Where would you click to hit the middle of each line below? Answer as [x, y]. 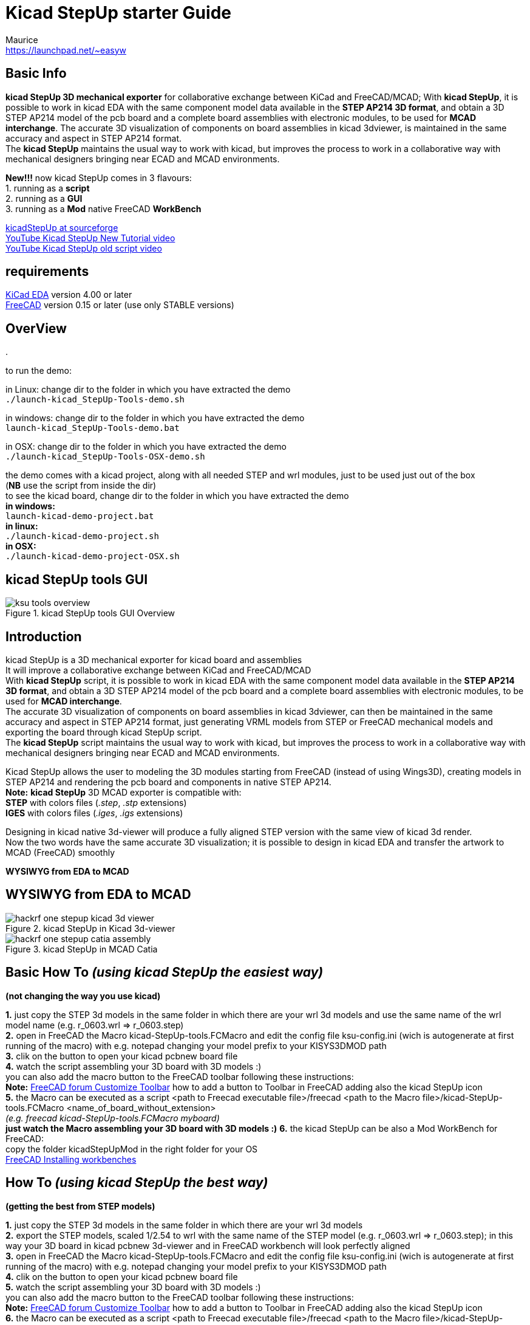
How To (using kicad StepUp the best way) [137, 1183]
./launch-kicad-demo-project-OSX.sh [93, 556]
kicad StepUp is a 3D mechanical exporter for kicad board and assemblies [154, 659]
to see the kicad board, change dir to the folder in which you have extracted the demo [177, 496]
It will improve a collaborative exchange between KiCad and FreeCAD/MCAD [158, 670]
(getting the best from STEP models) [80, 1206]
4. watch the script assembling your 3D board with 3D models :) [134, 1066]
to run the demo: [39, 371]
